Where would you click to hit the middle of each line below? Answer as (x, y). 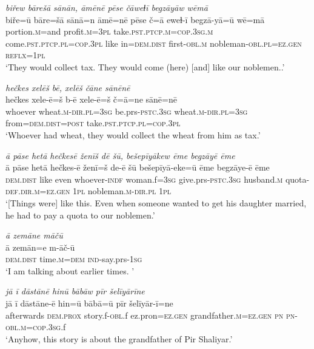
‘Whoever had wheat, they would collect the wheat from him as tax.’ (133, 134)
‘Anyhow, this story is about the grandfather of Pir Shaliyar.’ (119, 338)
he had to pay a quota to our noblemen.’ (80, 215)
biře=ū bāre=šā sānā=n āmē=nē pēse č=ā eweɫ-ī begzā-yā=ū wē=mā (135, 19)
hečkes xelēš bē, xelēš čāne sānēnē (68, 87)
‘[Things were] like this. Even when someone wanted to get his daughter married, (156, 202)
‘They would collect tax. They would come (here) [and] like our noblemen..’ (145, 66)
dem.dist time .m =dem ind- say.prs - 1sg (74, 259)
